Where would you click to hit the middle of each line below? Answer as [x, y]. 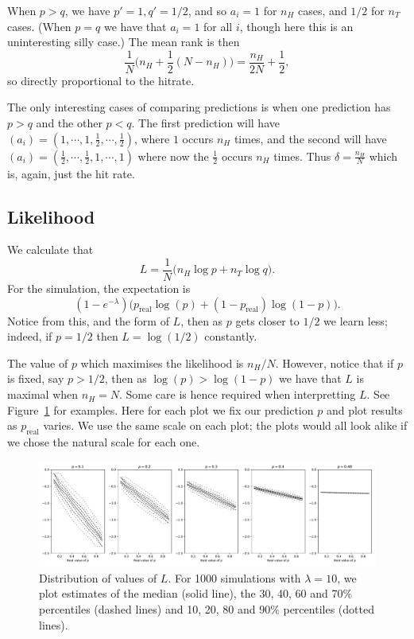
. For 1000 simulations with [234, 577]
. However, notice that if [335, 362]
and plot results [364, 409]
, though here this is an [296, 26]
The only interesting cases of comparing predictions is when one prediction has [199, 107]
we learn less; [356, 320]
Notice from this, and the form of [88, 320]
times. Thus [302, 156]
